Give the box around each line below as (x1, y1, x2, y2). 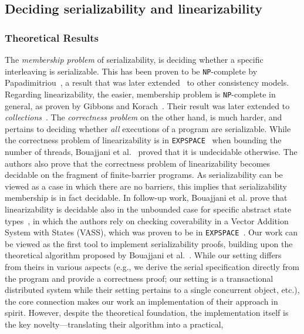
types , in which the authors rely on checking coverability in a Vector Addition (5, 214, 289, 227)
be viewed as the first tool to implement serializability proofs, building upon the (5, 237, 293, 249)
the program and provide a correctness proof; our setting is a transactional (5, 272, 273, 284)
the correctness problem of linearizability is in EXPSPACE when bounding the (5, 134, 282, 146)
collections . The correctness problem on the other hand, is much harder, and (5, 111, 282, 123)
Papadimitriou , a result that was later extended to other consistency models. (5, 76, 289, 89)
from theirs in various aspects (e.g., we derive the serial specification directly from (5, 260, 299, 272)
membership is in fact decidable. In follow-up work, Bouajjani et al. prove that (5, 191, 288, 204)
